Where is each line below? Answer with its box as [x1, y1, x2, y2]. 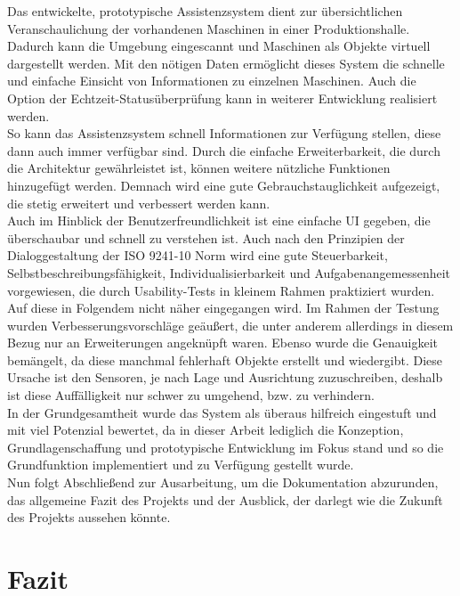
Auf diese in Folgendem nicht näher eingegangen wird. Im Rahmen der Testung [7, 298, 440, 317]
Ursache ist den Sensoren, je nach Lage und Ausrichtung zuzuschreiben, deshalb [7, 368, 443, 387]
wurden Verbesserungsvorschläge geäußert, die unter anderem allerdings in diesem [7, 315, 454, 334]
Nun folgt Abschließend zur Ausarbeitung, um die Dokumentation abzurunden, [7, 473, 439, 492]
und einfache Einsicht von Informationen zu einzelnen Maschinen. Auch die [7, 71, 416, 90]
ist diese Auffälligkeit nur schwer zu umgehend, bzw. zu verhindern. [7, 386, 375, 404]
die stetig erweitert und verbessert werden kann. [7, 193, 270, 212]
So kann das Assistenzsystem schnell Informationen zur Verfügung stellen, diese [7, 124, 441, 143]
